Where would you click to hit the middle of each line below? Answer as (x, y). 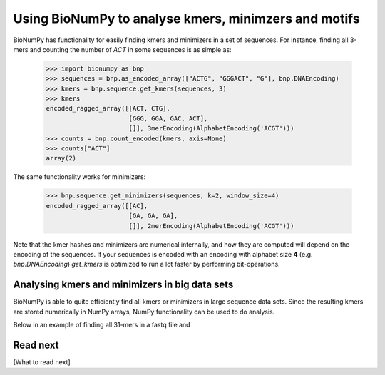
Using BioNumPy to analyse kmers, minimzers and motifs (186, 19)
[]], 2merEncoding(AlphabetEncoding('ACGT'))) (211, 226)
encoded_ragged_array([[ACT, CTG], (108, 108)
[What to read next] (42, 362)
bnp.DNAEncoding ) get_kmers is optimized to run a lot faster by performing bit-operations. (147, 264)
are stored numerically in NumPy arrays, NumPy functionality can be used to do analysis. (144, 312)
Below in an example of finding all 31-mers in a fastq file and (102, 325)
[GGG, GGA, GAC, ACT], (168, 118)
